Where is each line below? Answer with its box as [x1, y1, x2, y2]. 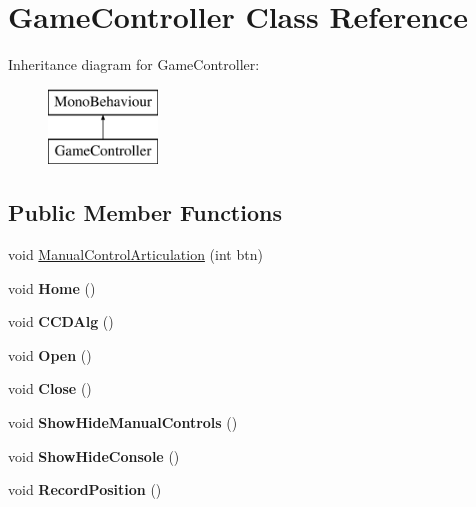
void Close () [8, 378, 92, 399]
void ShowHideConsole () [8, 445, 180, 466]
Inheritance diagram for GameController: [8, 54, 260, 75]
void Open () [8, 344, 92, 365]
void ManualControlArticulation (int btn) [8, 244, 263, 265]
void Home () [8, 277, 96, 298]
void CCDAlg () [8, 311, 114, 332]
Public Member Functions [8, 197, 282, 228]
